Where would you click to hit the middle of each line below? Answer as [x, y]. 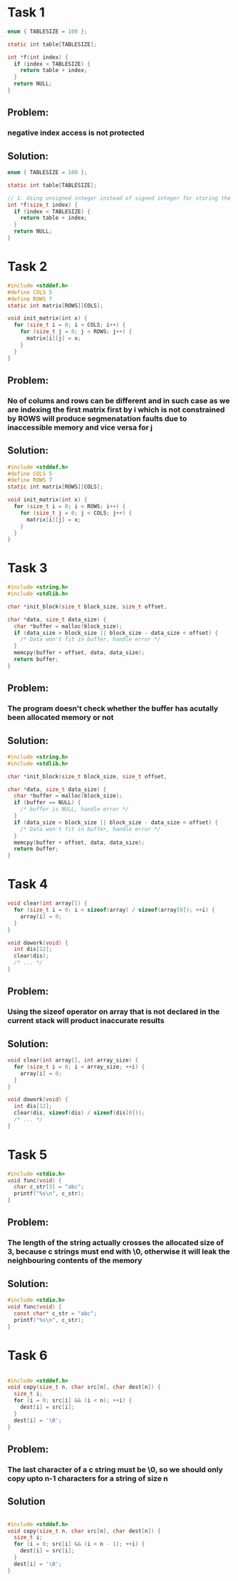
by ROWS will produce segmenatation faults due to [97, 418]
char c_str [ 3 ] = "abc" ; [49, 1187]
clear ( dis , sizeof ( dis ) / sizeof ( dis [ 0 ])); [79, 1113]
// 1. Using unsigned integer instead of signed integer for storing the [119, 198]
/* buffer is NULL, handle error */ [75, 809]
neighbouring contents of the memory [75, 1261]
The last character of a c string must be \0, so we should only [115, 1469]
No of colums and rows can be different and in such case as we [119, 400]
